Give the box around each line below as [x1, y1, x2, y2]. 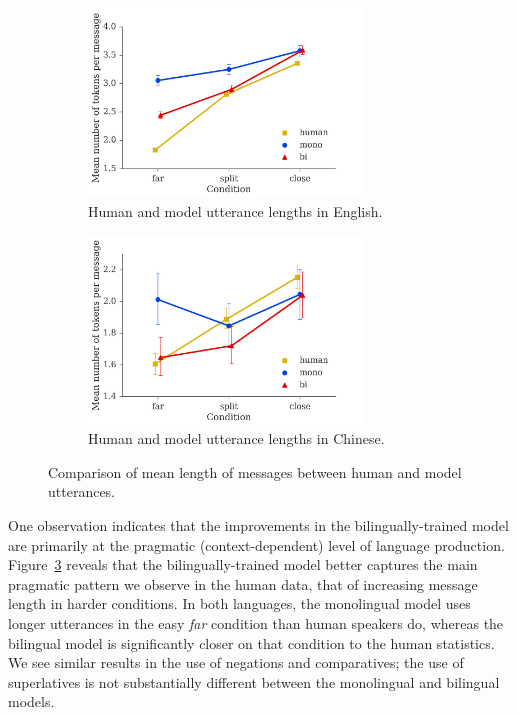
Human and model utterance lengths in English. [88, 200, 383, 221]
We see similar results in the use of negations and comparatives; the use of [8, 652, 464, 673]
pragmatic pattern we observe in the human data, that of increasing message [8, 573, 478, 594]
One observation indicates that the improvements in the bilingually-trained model [8, 514, 509, 535]
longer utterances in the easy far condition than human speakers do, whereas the [8, 612, 504, 633]
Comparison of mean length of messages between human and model [48, 461, 462, 482]
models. [8, 691, 55, 712]
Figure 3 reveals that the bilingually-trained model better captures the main [8, 554, 478, 575]
